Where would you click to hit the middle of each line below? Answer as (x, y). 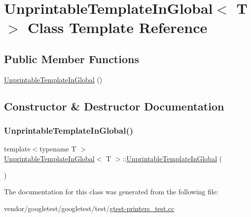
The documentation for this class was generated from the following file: (111, 192)
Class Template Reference (118, 27)
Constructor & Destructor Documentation (114, 106)
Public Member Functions (72, 58)
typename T (58, 149)
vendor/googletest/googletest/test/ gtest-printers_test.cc (89, 208)
